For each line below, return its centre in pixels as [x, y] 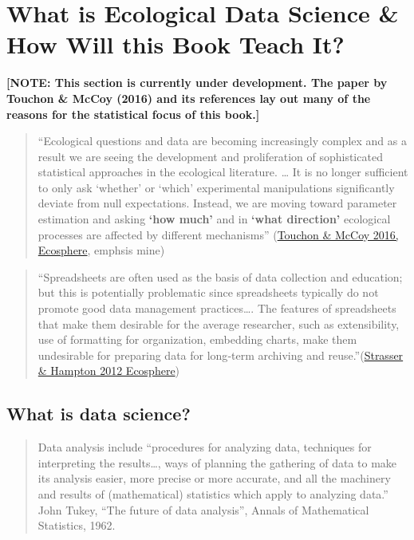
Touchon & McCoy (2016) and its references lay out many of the [189, 98]
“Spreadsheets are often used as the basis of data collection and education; [220, 276]
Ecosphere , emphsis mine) [101, 250]
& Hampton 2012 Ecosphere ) [109, 371]
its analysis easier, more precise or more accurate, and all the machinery [214, 478]
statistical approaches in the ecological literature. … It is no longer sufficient [223, 172]
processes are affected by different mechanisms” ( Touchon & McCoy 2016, [218, 234]
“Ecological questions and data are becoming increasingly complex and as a [222, 141]
